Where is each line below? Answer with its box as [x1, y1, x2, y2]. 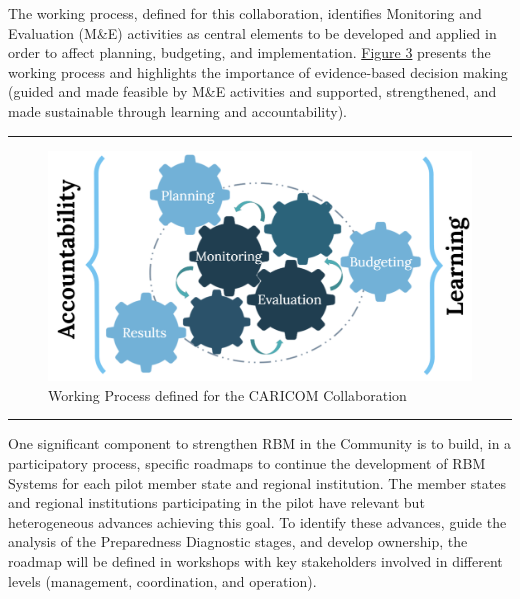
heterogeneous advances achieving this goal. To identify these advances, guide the [8, 511, 507, 532]
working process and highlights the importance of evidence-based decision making [8, 61, 508, 82]
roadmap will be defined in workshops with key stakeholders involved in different [8, 550, 503, 571]
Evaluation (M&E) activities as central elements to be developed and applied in [8, 22, 497, 43]
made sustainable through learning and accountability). [8, 100, 348, 121]
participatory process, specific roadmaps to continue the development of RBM [8, 452, 486, 473]
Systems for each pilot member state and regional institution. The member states [8, 472, 506, 493]
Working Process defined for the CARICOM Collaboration [48, 384, 407, 405]
